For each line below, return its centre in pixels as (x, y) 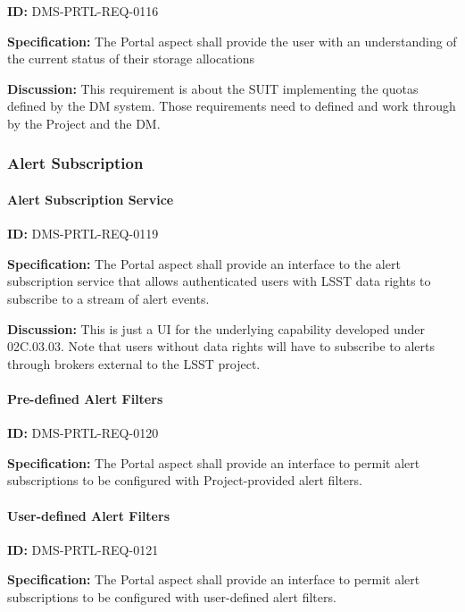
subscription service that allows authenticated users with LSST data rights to (219, 281)
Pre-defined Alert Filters (85, 398)
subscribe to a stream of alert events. (108, 298)
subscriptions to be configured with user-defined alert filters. (172, 596)
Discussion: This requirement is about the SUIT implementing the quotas (213, 88)
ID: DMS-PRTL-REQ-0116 (83, 11)
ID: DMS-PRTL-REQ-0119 (83, 234)
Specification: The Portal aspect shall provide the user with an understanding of (232, 41)
